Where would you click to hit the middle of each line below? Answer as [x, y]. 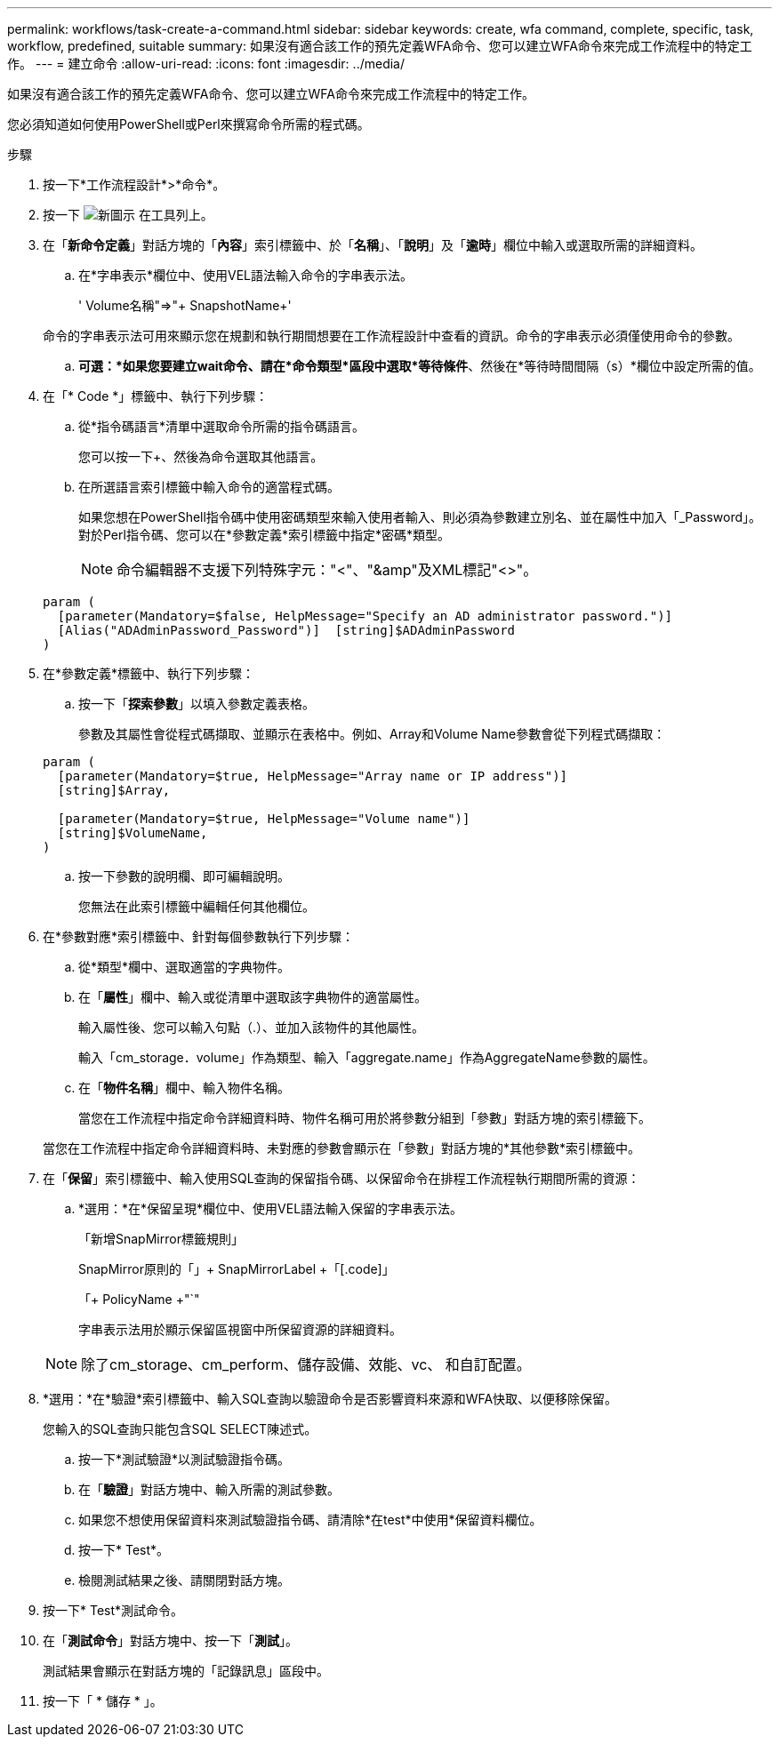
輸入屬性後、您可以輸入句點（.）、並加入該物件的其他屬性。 [252, 1027]
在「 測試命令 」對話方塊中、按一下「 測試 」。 [170, 1640]
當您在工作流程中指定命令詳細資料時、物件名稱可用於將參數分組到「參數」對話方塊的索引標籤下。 [365, 1118]
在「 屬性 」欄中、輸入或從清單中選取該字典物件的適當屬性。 [253, 997]
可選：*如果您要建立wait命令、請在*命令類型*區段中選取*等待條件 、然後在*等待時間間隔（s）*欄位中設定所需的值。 [420, 366]
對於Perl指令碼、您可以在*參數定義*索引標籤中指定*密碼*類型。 [264, 535]
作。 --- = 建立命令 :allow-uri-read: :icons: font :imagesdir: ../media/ [206, 64]
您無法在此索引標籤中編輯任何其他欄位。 [197, 906]
